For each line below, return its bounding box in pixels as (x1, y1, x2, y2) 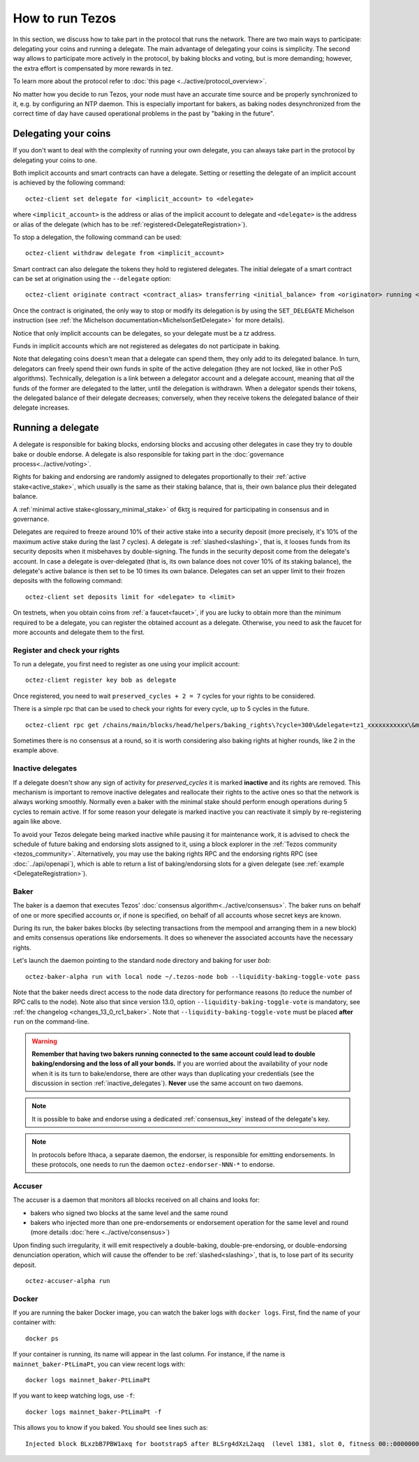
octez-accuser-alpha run (25, 1277, 110, 1284)
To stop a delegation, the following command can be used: (13, 233, 182, 241)
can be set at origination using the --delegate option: (13, 275, 171, 283)
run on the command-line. (13, 1017, 90, 1026)
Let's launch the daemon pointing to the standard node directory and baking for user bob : (13, 956, 272, 965)
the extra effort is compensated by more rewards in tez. (13, 64, 173, 73)
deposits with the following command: (13, 577, 123, 585)
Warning (31, 1037, 57, 1045)
